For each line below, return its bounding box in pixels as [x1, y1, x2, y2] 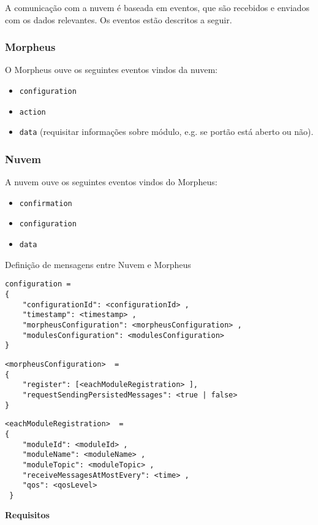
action [19, 107, 46, 117]
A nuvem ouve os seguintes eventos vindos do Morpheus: [5, 175, 218, 188]
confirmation [19, 199, 72, 208]
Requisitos [5, 508, 50, 521]
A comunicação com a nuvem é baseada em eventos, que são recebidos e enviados [5, 1, 309, 13]
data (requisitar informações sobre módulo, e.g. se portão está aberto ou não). [19, 125, 314, 138]
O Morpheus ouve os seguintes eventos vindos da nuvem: [5, 63, 218, 76]
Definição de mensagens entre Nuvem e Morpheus [5, 258, 191, 270]
